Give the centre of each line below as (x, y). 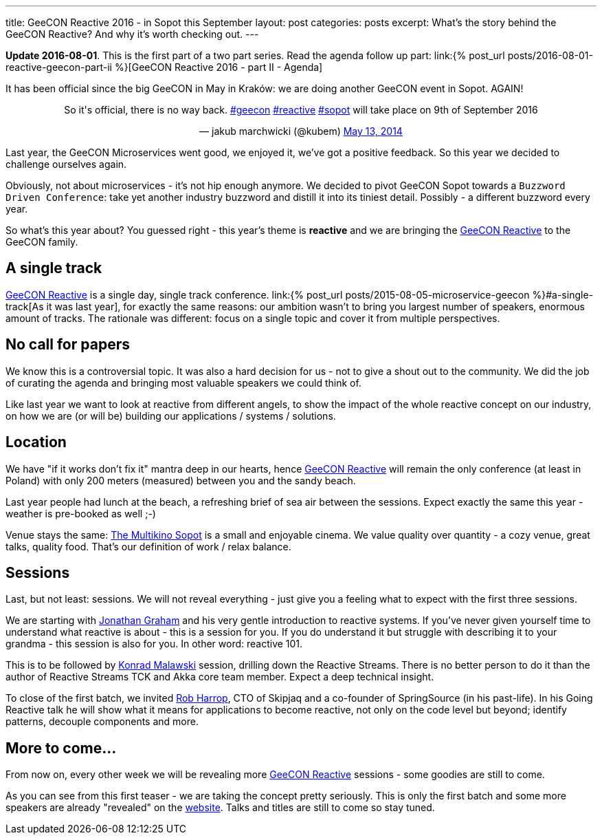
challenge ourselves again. (66, 164)
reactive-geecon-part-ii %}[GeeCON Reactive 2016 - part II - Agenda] (164, 67)
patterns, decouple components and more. (102, 722)
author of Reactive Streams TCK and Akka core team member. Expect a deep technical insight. (220, 677)
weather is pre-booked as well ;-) (81, 513)
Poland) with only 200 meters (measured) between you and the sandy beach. (181, 480)
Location (36, 442)
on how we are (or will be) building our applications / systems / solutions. (171, 416)
